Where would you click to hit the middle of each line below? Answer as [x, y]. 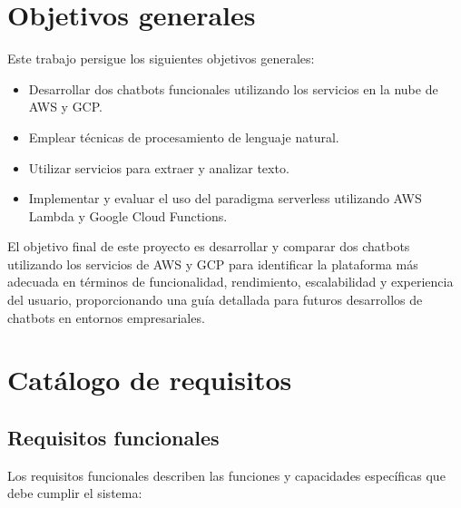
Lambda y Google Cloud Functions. [128, 215]
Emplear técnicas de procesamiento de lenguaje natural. [184, 137]
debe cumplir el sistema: [75, 493]
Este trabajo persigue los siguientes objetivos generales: [161, 59]
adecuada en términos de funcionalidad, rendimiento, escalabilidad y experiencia [230, 282]
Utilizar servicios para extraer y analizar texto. [159, 167]
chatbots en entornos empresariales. [106, 317]
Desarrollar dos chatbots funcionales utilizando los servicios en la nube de [233, 88]
